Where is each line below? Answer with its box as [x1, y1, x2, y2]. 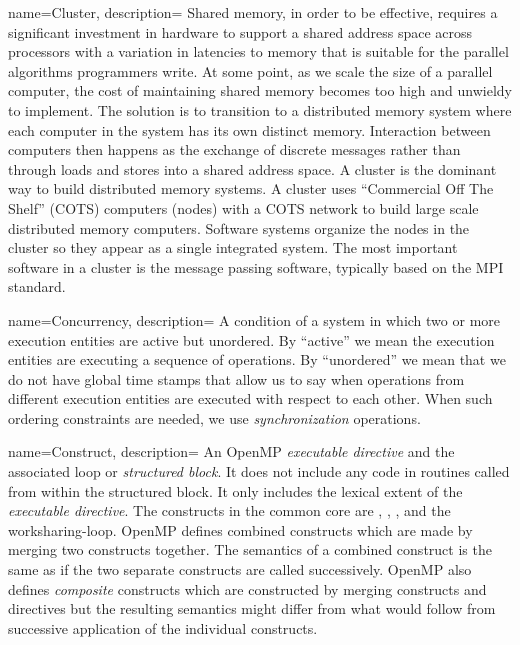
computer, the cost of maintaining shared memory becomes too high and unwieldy [8, 80, 512, 101]
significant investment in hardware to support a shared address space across [8, 21, 473, 42]
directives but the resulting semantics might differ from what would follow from [8, 598, 496, 619]
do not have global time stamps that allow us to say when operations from [8, 368, 465, 389]
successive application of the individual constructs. [8, 617, 318, 638]
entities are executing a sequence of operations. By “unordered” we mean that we [8, 349, 506, 370]
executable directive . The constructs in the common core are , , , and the [8, 500, 451, 521]
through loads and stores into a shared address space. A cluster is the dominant [8, 158, 497, 179]
